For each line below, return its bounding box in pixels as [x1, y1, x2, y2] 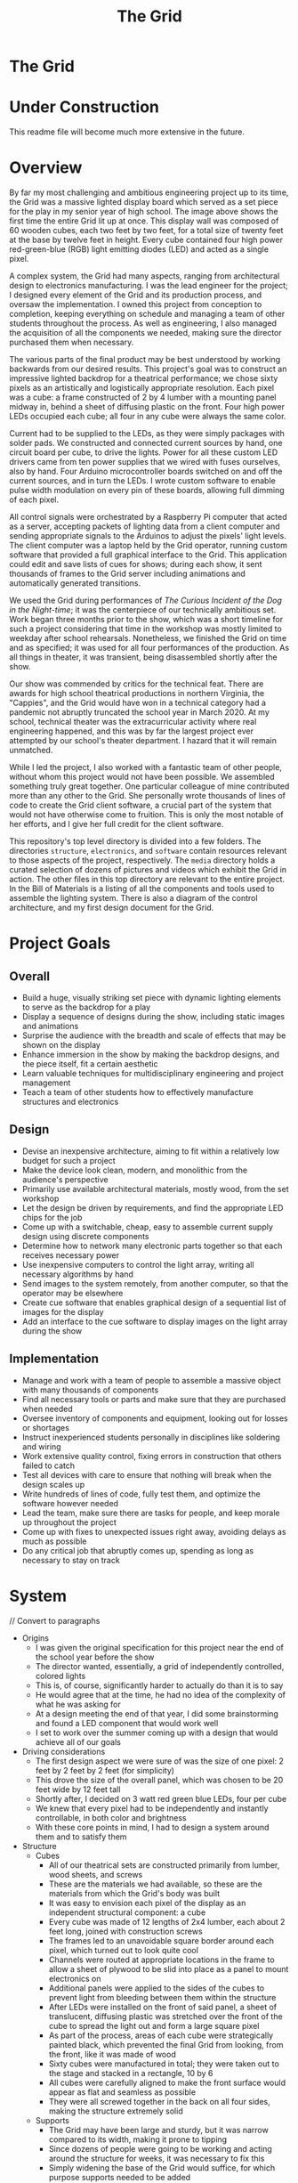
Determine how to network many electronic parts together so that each [21, 1240, 283, 1251]
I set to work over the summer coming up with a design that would [35, 1727, 278, 1738]
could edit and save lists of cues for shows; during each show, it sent [9, 559, 262, 570]
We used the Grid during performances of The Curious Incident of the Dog [9, 595, 283, 606]
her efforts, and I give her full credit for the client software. [9, 819, 224, 830]
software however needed [21, 1497, 118, 1508]
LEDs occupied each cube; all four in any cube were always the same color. [9, 411, 286, 422]
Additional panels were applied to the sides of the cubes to [48, 1983, 265, 1993]
